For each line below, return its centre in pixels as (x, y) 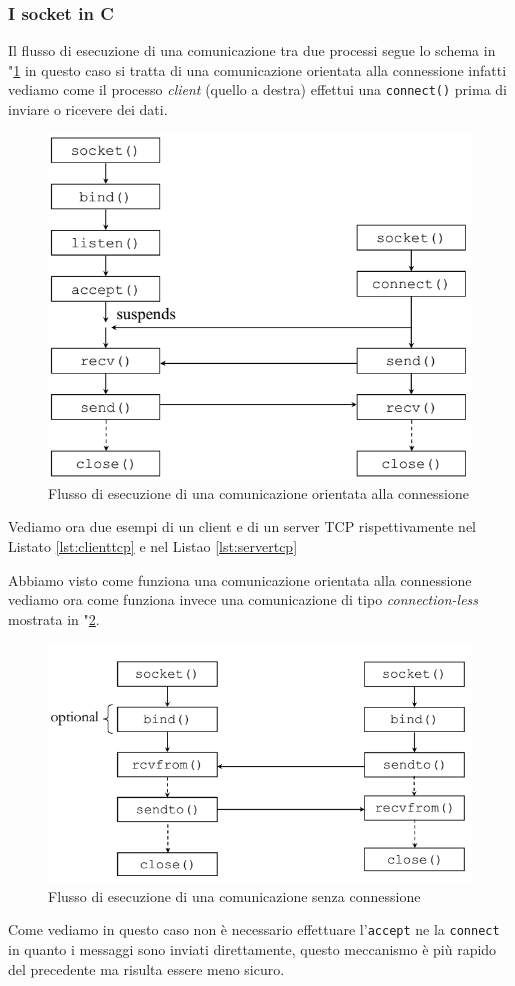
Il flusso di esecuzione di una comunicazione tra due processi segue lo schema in (252, 50)
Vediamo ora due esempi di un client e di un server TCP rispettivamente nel (242, 526)
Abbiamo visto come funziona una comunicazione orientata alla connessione (240, 579)
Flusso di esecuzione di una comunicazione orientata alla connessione (258, 492)
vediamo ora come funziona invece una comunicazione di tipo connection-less (243, 599)
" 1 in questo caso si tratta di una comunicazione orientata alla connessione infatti (257, 69)
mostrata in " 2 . (54, 618)
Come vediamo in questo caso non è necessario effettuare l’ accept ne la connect (254, 929)
